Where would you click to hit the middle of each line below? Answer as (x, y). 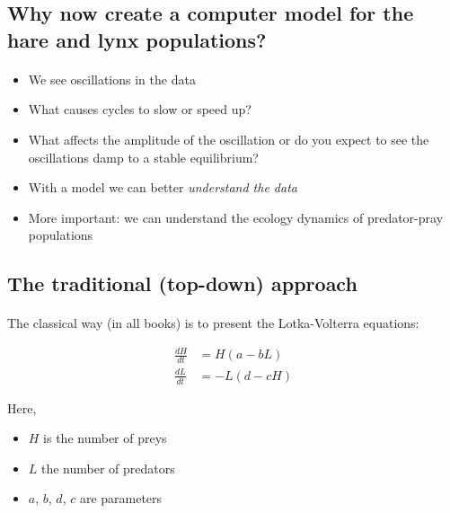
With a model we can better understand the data (163, 187)
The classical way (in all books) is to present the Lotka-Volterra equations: (213, 323)
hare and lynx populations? (137, 39)
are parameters (121, 498)
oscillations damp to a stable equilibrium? (143, 157)
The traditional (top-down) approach (182, 283)
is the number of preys (105, 438)
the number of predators (108, 468)
